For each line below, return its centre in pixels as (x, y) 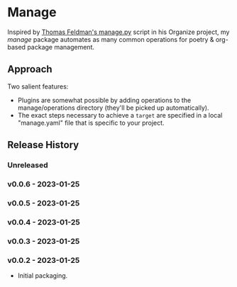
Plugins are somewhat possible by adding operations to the (104, 100)
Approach (30, 69)
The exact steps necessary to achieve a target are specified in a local (120, 115)
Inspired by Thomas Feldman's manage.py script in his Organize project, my (118, 32)
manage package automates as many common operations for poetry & (111, 39)
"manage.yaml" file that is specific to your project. (91, 123)
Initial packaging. (43, 276)
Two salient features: (38, 86)
